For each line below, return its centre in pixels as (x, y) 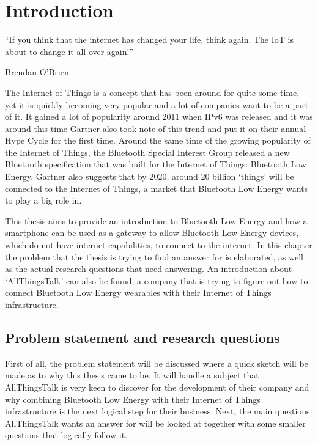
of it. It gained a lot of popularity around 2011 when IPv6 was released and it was (159, 116)
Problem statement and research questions (142, 337)
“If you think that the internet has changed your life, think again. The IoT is (149, 39)
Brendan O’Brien (37, 72)
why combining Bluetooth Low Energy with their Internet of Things (133, 399)
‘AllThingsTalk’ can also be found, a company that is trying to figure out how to (157, 280)
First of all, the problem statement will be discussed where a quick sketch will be (157, 363)
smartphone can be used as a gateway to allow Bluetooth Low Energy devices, (152, 233)
